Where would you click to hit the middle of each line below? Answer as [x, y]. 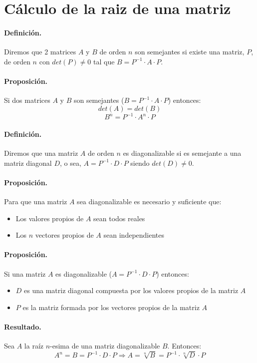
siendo [140, 163]
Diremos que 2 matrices [40, 52]
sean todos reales [119, 218]
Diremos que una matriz [41, 153]
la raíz [34, 346]
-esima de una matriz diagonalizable [105, 346]
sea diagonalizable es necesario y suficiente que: [149, 201]
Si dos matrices [27, 100]
